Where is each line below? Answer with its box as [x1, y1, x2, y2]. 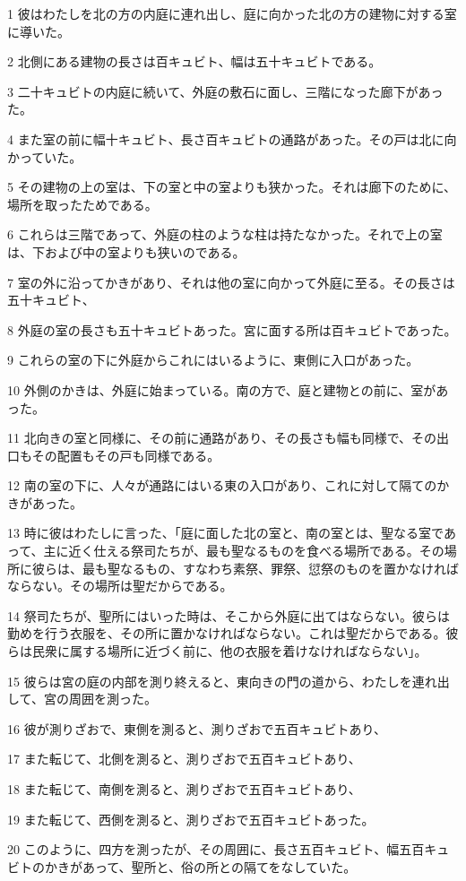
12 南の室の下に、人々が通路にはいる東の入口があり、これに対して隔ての [7, 476, 437, 495]
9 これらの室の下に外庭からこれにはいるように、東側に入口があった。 [7, 350, 419, 369]
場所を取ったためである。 [7, 194, 158, 213]
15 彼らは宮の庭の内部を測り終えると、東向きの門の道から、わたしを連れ [7, 671, 437, 690]
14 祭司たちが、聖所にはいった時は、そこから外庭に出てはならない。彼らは [7, 606, 451, 625]
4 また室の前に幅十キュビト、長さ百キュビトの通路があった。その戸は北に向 [7, 129, 457, 148]
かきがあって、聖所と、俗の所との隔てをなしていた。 [44, 857, 357, 876]
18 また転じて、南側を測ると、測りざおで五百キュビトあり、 [7, 780, 361, 798]
